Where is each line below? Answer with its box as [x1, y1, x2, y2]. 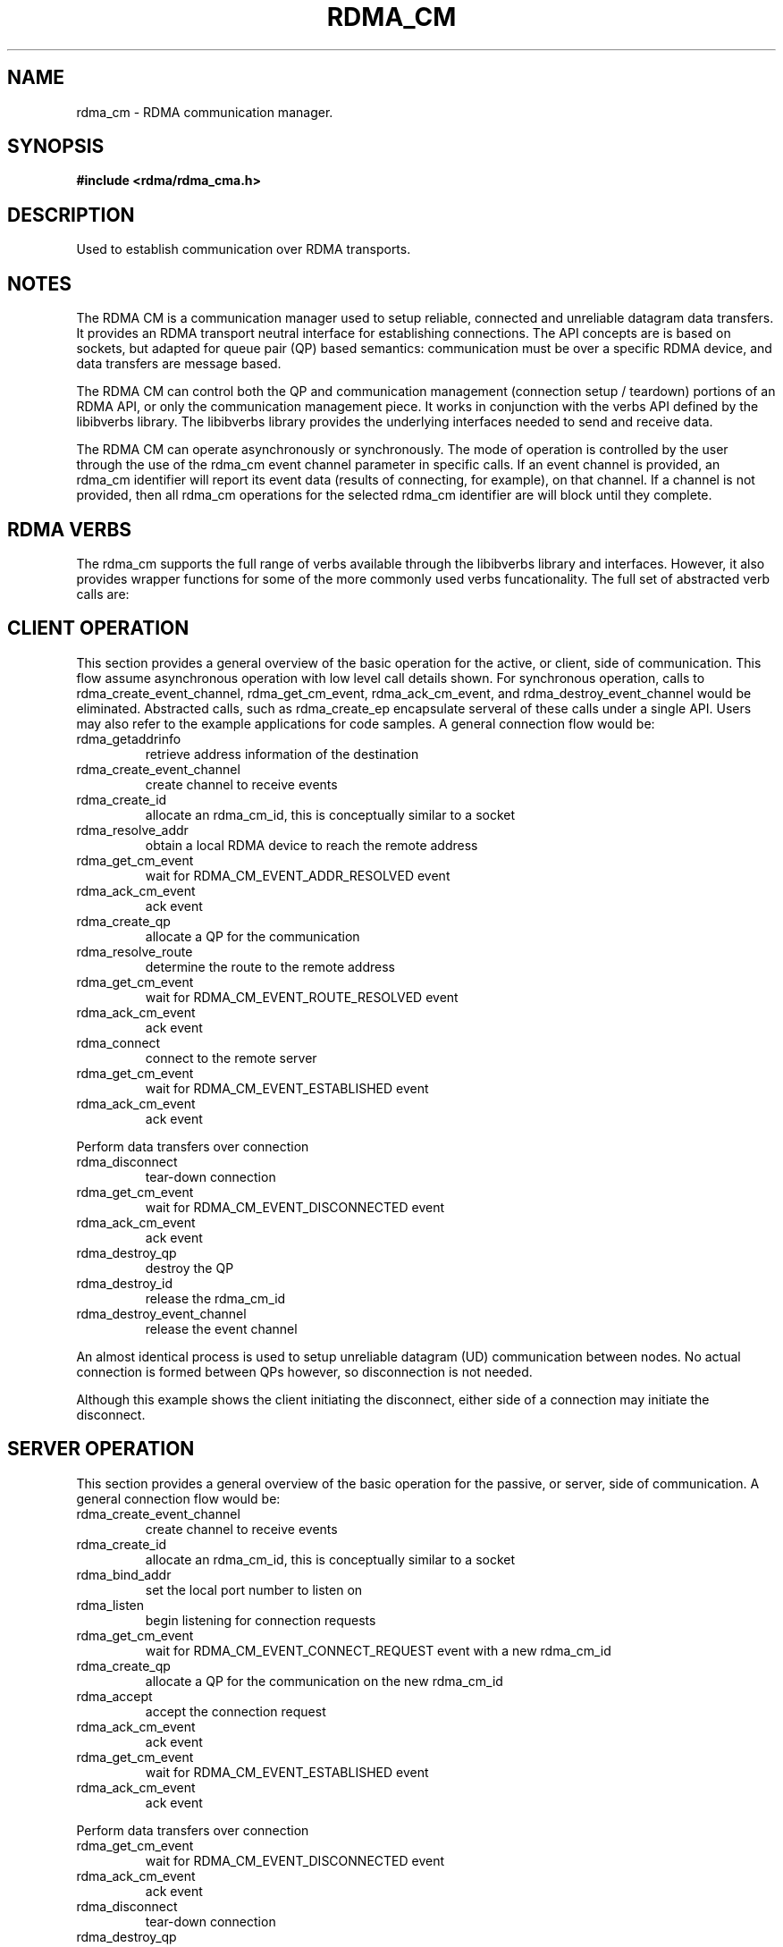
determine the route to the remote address [145, 958, 395, 974]
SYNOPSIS [7, 135, 105, 158]
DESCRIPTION [7, 203, 135, 226]
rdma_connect [76, 1034, 161, 1050]
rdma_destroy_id [76, 1275, 173, 1291]
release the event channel [145, 1320, 298, 1336]
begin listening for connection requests [145, 1612, 376, 1628]
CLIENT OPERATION [7, 617, 189, 640]
